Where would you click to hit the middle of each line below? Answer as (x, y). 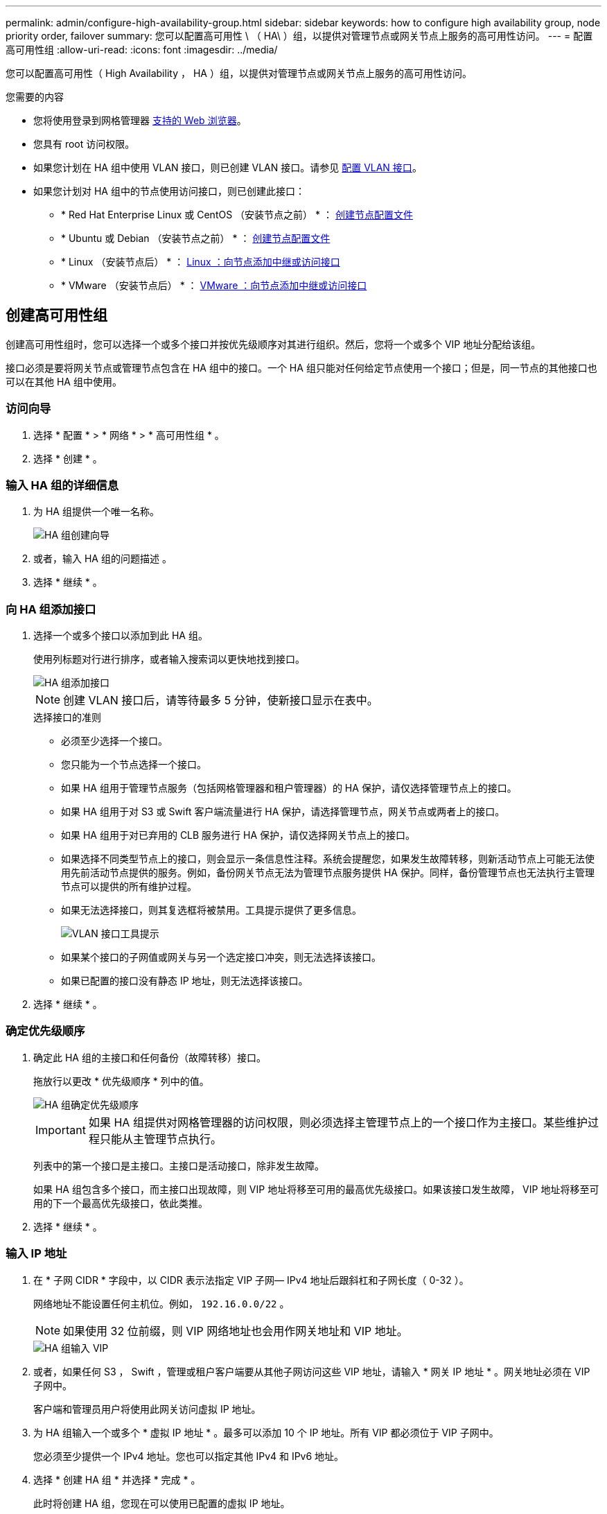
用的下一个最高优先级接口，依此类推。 (121, 1203)
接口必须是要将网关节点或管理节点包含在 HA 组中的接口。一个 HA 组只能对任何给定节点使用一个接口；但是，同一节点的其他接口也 (301, 367)
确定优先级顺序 (45, 1031)
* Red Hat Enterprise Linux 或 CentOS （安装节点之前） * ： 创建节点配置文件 (237, 215)
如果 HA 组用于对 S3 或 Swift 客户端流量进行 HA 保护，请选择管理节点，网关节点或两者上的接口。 (283, 812)
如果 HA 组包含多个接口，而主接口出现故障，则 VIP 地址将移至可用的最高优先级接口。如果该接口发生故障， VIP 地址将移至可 (316, 1189)
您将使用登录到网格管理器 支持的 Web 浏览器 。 (140, 120)
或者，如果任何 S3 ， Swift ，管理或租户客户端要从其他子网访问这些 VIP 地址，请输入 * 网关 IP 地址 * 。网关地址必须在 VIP (312, 1371)
